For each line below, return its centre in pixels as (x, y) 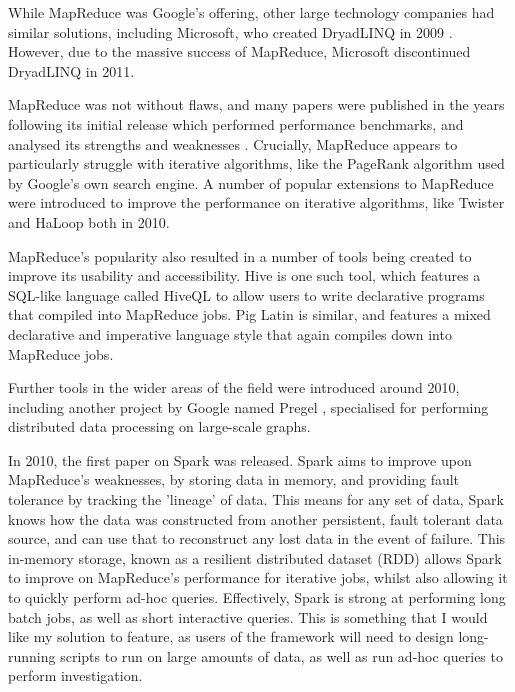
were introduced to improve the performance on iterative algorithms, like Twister (256, 202)
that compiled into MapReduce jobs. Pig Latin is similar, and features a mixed (249, 314)
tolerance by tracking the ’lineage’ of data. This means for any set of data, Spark (256, 499)
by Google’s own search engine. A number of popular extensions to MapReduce (251, 182)
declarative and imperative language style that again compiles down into (230, 333)
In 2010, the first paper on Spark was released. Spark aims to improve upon (240, 459)
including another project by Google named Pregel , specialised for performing (248, 406)
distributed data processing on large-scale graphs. (159, 426)
